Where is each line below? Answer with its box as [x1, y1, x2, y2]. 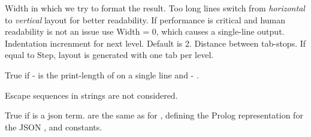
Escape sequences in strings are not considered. [5, 89, 178, 101]
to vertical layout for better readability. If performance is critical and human [5, 13, 286, 26]
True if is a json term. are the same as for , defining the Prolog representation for [5, 109, 303, 121]
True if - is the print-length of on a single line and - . [5, 68, 199, 81]
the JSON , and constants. [5, 120, 102, 133]
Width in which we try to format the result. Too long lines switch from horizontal [5, 2, 305, 14]
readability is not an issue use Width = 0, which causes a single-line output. [5, 25, 285, 38]
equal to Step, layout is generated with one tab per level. [5, 48, 214, 61]
